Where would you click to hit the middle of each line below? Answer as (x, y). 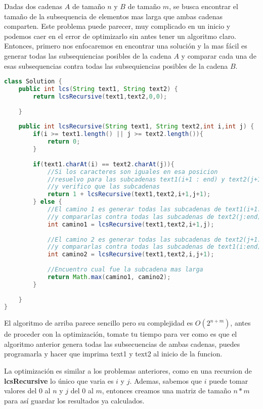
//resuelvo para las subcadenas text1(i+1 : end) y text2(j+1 (154, 179)
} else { (48, 202)
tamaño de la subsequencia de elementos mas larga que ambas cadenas (114, 16)
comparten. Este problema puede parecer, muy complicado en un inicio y (117, 26)
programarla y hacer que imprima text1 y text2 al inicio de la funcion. (113, 354)
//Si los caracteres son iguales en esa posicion (133, 172)
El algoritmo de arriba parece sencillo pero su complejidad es (99, 323)
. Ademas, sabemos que (166, 380)
